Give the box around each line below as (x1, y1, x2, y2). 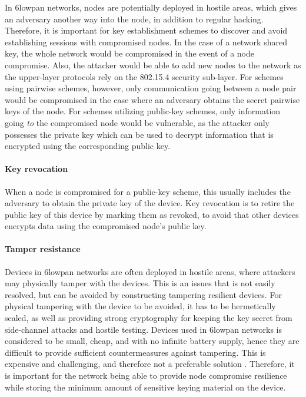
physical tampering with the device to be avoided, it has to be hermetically (5, 300, 276, 312)
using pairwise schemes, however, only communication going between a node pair (5, 82, 297, 94)
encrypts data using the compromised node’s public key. (5, 220, 207, 232)
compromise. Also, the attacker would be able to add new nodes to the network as (5, 58, 301, 71)
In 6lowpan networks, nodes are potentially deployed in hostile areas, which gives (5, 1, 297, 13)
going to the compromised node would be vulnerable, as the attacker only (5, 116, 270, 128)
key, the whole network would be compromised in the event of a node (5, 47, 255, 59)
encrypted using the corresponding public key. (5, 140, 171, 152)
